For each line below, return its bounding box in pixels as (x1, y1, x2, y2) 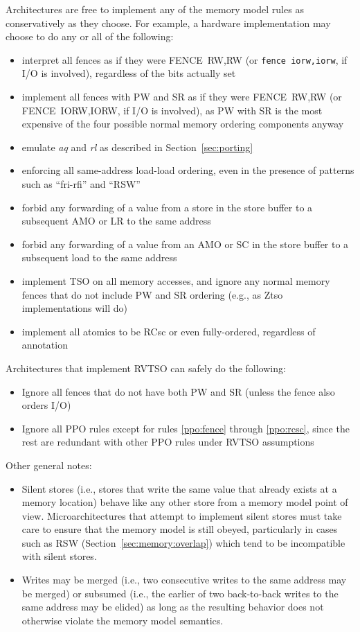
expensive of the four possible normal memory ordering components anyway (21, 116, 344, 131)
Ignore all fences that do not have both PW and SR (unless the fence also (21, 384, 335, 398)
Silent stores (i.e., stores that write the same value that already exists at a (21, 481, 337, 495)
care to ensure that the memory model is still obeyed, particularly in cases (21, 522, 338, 536)
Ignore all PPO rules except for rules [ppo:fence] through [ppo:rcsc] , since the (21, 421, 350, 435)
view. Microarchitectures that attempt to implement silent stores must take (21, 508, 342, 523)
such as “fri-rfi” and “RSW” (21, 177, 141, 191)
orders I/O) (21, 398, 71, 412)
